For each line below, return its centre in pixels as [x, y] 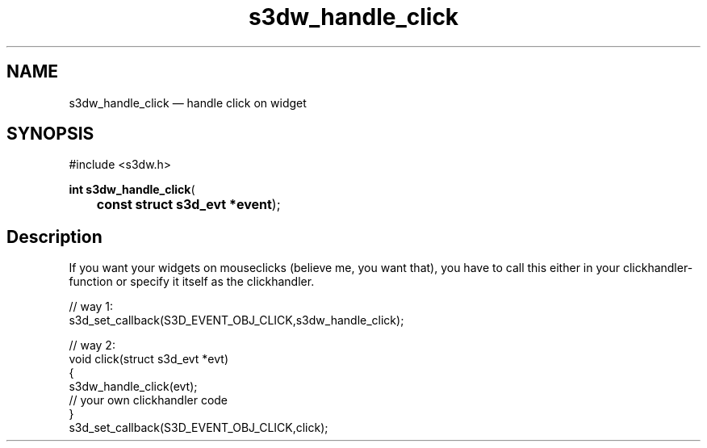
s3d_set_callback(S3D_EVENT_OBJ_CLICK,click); [199, 428]
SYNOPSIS [50, 134]
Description [54, 237]
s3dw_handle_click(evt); [133, 387]
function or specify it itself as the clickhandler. [192, 282]
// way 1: [91, 307]
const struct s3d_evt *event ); [188, 205]
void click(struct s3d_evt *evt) [149, 359]
